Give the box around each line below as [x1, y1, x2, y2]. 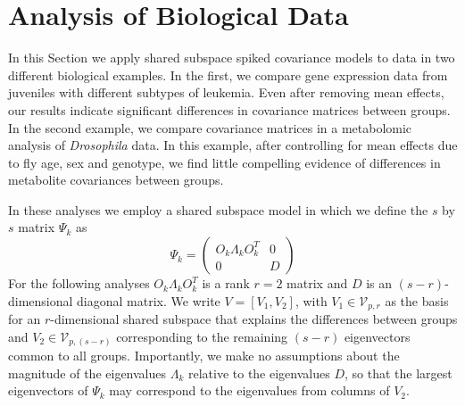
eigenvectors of [8, 381, 88, 400]
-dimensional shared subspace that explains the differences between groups [50, 310, 458, 328]
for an [8, 310, 41, 328]
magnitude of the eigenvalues [8, 363, 167, 382]
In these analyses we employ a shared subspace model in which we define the [8, 200, 428, 219]
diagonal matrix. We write [77, 291, 220, 310]
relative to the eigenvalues [187, 363, 330, 382]
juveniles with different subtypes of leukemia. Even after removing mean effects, [8, 83, 444, 102]
